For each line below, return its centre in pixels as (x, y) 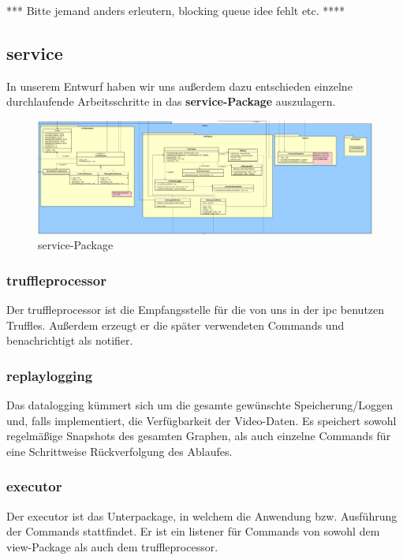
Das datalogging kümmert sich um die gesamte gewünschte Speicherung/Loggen (200, 405)
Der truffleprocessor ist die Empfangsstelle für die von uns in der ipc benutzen (196, 310)
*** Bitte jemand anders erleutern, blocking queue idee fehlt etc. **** (176, 10)
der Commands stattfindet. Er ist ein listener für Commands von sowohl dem (193, 531)
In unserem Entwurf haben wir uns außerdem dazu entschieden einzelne (179, 86)
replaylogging (50, 375)
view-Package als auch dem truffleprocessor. (112, 546)
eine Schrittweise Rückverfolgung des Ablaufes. (119, 451)
